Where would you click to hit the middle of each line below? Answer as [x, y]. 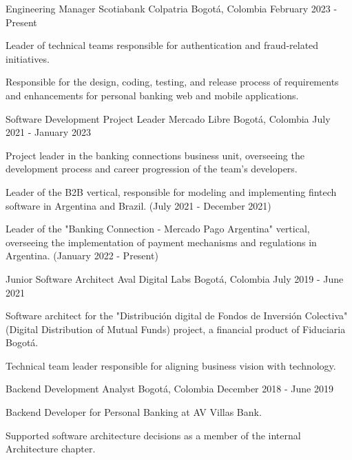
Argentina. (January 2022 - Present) [82, 256]
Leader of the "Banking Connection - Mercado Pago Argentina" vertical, [158, 229]
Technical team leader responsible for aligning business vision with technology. [171, 365]
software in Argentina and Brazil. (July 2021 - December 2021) [138, 205]
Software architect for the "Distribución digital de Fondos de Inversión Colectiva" [177, 316]
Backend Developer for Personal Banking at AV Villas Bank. [134, 412]
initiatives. [28, 58]
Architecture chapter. [51, 449]
